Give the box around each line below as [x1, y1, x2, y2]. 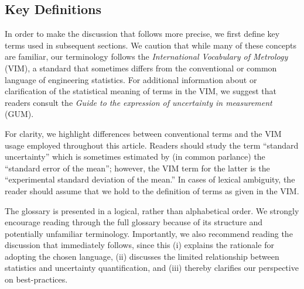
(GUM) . [5, 108, 34, 120]
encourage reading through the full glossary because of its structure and [5, 216, 263, 228]
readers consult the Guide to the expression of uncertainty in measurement [5, 96, 272, 108]
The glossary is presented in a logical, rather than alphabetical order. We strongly [5, 204, 299, 216]
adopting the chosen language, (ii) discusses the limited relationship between [5, 250, 279, 262]
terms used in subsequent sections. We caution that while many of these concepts [5, 39, 296, 51]
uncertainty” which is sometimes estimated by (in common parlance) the [5, 150, 265, 163]
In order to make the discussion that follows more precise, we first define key [5, 27, 280, 40]
